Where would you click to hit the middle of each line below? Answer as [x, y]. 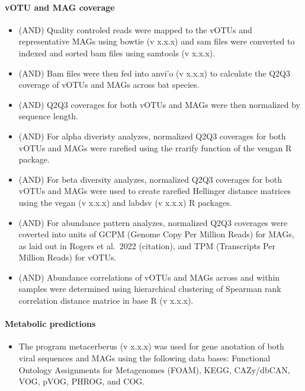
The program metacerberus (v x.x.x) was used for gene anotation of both [151, 346]
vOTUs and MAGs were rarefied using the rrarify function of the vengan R [155, 147]
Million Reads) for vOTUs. [68, 257]
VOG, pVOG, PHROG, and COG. [82, 381]
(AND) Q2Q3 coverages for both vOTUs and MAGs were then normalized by [159, 104]
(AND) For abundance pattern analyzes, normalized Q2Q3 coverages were [153, 222]
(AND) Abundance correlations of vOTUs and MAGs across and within [149, 277]
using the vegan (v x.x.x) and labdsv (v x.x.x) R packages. [125, 202]
